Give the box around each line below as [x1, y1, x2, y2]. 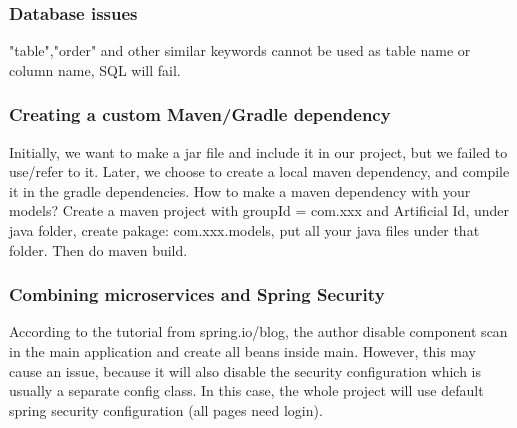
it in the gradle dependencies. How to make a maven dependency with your [9, 180, 471, 201]
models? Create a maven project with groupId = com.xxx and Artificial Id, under [9, 200, 510, 221]
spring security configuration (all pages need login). [9, 399, 323, 420]
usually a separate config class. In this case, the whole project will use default [9, 380, 484, 401]
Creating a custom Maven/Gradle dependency [9, 102, 391, 127]
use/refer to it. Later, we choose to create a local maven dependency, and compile [9, 161, 510, 182]
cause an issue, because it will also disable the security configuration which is [9, 360, 481, 381]
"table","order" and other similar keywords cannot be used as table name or [9, 40, 471, 61]
